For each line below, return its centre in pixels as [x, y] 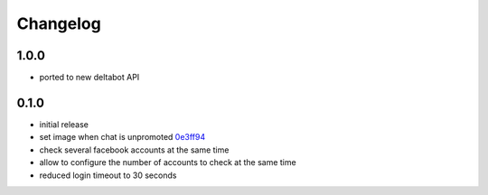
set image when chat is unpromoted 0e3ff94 [122, 137]
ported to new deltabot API [89, 78]
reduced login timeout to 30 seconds [108, 175]
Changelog [59, 23]
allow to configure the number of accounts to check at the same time [168, 162]
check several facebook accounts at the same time [134, 150]
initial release [64, 124]
